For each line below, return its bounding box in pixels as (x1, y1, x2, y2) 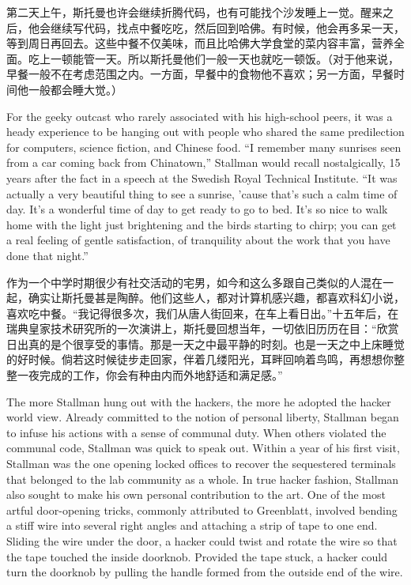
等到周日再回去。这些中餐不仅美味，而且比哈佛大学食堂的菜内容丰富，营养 (6, 35, 394, 51)
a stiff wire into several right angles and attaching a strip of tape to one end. (6, 517, 378, 534)
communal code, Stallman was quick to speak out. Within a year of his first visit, (6, 440, 400, 456)
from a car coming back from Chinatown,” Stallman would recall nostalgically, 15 (6, 154, 401, 171)
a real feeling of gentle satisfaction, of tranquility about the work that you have (6, 232, 390, 248)
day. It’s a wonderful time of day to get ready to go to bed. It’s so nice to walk (6, 201, 388, 217)
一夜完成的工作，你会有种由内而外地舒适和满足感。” (17, 367, 283, 383)
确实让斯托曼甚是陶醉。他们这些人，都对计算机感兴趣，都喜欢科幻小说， (28, 289, 405, 306)
